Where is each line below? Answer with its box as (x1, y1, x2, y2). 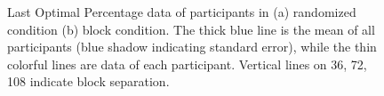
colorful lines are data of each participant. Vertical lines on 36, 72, (7, 54, 367, 73)
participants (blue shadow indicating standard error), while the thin (7, 37, 377, 56)
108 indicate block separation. (7, 72, 170, 91)
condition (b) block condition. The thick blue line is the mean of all (7, 20, 375, 38)
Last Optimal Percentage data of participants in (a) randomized (7, 3, 356, 20)
